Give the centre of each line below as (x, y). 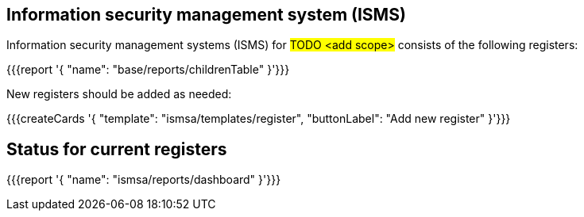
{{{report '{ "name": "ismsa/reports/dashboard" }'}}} (144, 180)
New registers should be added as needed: (119, 94)
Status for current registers (117, 149)
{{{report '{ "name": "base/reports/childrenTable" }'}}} (148, 70)
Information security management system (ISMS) (206, 15)
